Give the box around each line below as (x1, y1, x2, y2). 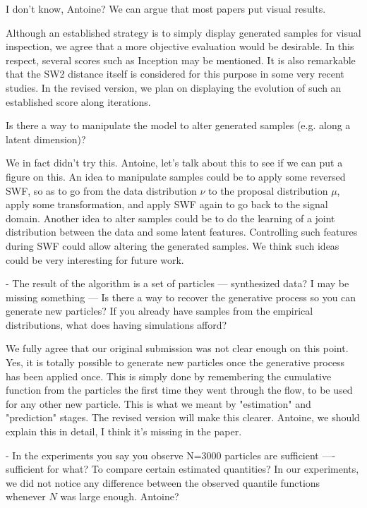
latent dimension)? (6, 131, 86, 146)
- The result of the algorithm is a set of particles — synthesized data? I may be (6, 276, 349, 291)
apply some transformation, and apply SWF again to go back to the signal (6, 197, 328, 212)
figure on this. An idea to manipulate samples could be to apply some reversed (6, 169, 346, 183)
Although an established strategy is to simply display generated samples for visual (6, 25, 361, 40)
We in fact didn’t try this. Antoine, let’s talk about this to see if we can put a (6, 155, 343, 170)
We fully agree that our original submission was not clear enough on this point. (6, 341, 349, 356)
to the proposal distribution (208, 183, 328, 198)
